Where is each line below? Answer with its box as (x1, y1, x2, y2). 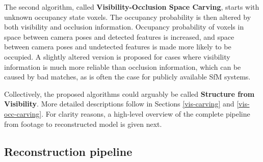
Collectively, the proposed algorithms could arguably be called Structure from (4, 88, 255, 99)
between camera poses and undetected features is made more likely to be (4, 41, 231, 52)
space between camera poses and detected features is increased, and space (4, 31, 234, 42)
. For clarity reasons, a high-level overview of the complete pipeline (41, 108, 250, 119)
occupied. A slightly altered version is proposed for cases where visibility (4, 51, 230, 62)
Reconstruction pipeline (4, 143, 133, 159)
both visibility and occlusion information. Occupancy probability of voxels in (4, 21, 244, 32)
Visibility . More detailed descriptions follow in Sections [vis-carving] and (4, 98, 234, 109)
